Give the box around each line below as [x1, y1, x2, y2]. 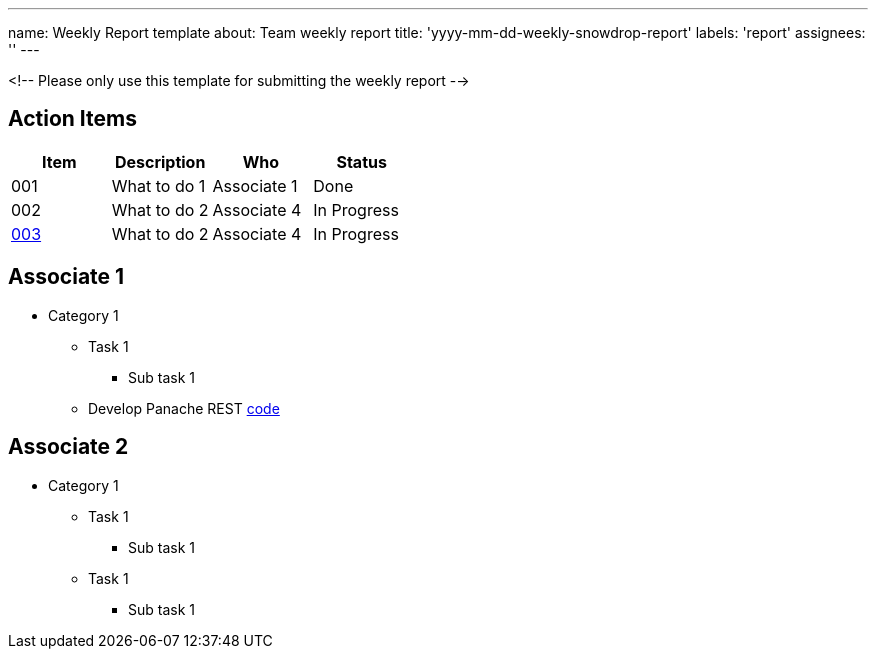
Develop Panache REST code [88, 399, 280, 417]
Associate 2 [8, 434, 129, 460]
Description [114, 151, 206, 172]
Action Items [8, 106, 137, 132]
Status [336, 151, 387, 172]
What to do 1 [111, 175, 206, 196]
